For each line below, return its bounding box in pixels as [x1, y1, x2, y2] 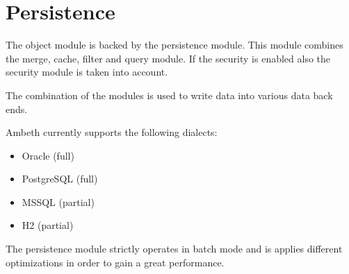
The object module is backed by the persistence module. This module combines [6, 37, 343, 52]
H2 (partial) [22, 218, 74, 232]
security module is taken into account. [6, 65, 168, 79]
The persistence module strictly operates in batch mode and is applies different [6, 241, 343, 256]
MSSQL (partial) [22, 194, 95, 209]
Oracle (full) [22, 148, 74, 162]
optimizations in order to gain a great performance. [6, 255, 225, 269]
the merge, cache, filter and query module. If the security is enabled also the [6, 51, 331, 65]
